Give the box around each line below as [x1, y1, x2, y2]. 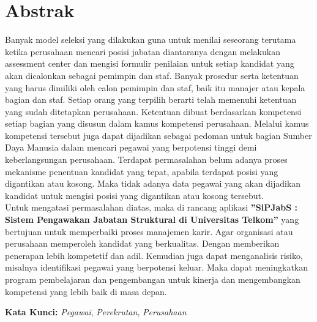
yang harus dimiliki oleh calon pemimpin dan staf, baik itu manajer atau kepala [5, 81, 305, 94]
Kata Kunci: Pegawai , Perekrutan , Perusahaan [5, 305, 187, 318]
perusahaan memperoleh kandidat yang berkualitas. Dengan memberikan [5, 237, 280, 250]
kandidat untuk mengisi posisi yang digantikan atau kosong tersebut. [5, 189, 264, 201]
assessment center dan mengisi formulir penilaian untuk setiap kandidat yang [5, 57, 294, 70]
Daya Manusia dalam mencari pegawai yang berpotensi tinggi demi [5, 141, 257, 154]
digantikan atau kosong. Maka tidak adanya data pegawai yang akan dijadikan [5, 177, 301, 190]
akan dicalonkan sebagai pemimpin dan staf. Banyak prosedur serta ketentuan [5, 69, 299, 81]
